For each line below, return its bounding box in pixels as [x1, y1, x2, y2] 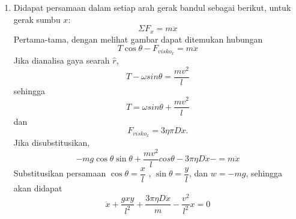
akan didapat [13, 181, 62, 194]
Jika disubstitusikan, [13, 136, 90, 149]
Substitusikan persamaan [13, 167, 106, 179]
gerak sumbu [13, 13, 61, 25]
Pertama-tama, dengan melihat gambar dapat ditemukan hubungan [13, 32, 263, 45]
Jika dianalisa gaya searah [13, 54, 110, 67]
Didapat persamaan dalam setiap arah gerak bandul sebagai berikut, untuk [13, 1, 291, 13]
